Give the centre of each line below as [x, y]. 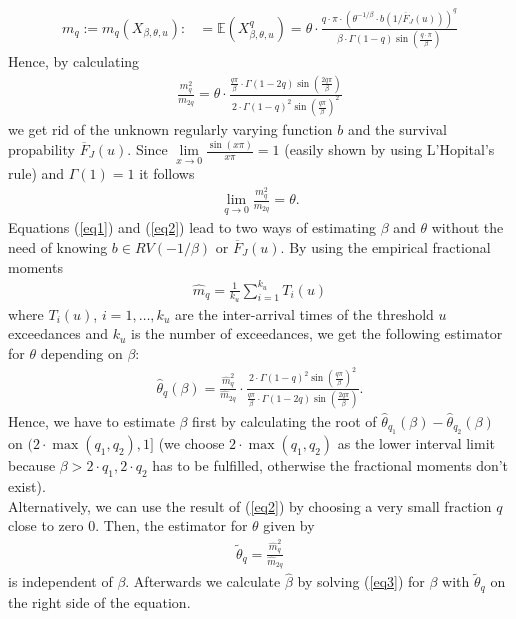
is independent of [60, 581]
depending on [81, 353]
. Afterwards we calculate [203, 581]
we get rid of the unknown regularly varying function [170, 129]
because [32, 465]
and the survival [397, 129]
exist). [27, 486]
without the [467, 227]
